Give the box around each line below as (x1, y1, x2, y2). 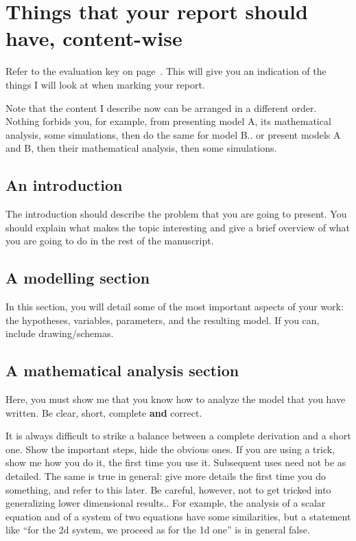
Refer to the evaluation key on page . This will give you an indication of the (5, 64, 327, 78)
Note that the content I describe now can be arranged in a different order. (5, 100, 317, 115)
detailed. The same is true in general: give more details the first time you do (5, 469, 327, 483)
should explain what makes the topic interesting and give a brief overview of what (5, 220, 351, 234)
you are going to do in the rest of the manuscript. (5, 233, 214, 248)
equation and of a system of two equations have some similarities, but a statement (5, 509, 351, 523)
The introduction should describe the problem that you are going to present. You (5, 207, 347, 221)
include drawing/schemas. (5, 326, 114, 341)
